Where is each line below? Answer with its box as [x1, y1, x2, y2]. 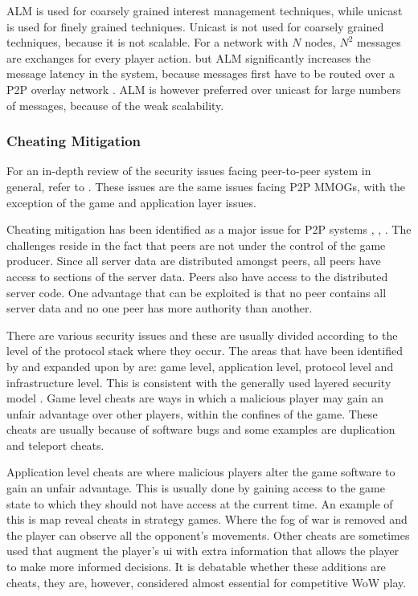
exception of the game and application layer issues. [6, 194, 256, 210]
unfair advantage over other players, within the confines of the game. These [6, 405, 378, 422]
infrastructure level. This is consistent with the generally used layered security [6, 374, 391, 390]
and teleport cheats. [6, 436, 104, 453]
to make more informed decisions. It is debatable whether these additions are [6, 558, 386, 575]
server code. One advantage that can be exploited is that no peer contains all [6, 284, 387, 300]
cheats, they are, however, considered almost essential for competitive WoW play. [6, 574, 407, 590]
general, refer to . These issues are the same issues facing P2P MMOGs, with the [6, 178, 405, 194]
